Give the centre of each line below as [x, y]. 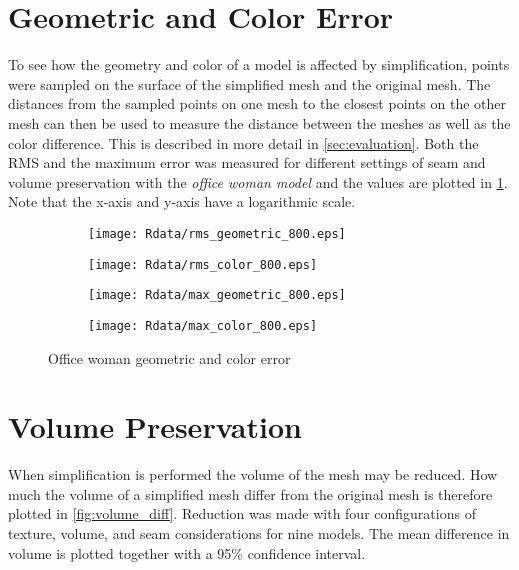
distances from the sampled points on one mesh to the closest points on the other [257, 103]
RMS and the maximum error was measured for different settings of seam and [247, 162]
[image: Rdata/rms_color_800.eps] [203, 264]
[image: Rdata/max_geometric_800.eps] [217, 295]
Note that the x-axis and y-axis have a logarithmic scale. [182, 201]
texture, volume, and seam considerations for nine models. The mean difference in [259, 533]
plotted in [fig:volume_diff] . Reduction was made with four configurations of [242, 513]
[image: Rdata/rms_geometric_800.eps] [217, 233]
